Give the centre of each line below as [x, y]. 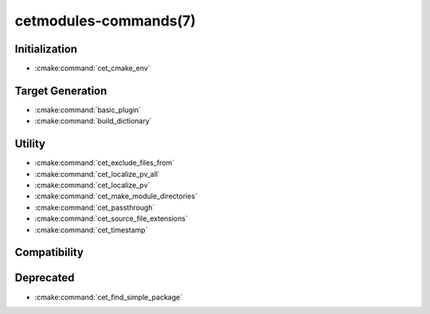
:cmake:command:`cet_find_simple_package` [109, 297]
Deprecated [45, 278]
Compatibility [49, 252]
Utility [30, 144]
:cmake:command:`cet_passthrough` [95, 207]
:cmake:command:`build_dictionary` [93, 121]
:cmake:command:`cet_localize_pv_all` [98, 174]
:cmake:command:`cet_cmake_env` [92, 69]
